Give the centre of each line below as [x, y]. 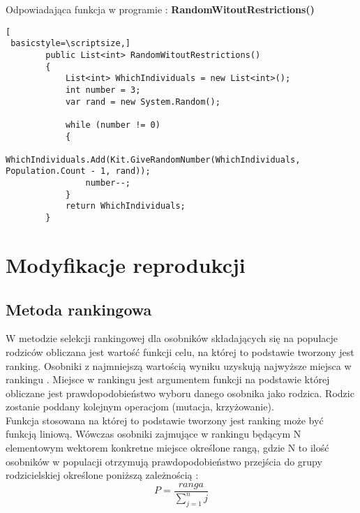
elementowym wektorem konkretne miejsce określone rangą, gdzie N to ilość [167, 448]
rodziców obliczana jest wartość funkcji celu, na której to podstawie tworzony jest [180, 351]
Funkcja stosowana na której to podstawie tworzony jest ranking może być [165, 420]
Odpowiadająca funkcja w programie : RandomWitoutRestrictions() [160, 9]
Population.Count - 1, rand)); [78, 171]
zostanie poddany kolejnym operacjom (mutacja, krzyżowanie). [140, 407]
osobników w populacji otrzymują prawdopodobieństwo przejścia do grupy [164, 461]
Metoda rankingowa [79, 309]
